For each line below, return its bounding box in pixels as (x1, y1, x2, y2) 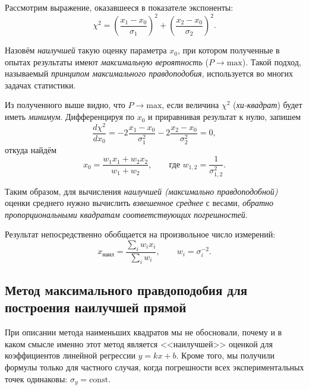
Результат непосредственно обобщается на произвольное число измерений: (5, 228, 276, 240)
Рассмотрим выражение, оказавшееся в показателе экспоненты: (5, 1, 234, 13)
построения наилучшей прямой (5, 298, 187, 316)
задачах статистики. (5, 78, 76, 91)
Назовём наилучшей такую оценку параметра (5, 44, 167, 56)
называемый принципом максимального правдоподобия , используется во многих (5, 67, 294, 80)
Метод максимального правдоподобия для (5, 281, 248, 299)
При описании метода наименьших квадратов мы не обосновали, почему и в (5, 326, 282, 338)
